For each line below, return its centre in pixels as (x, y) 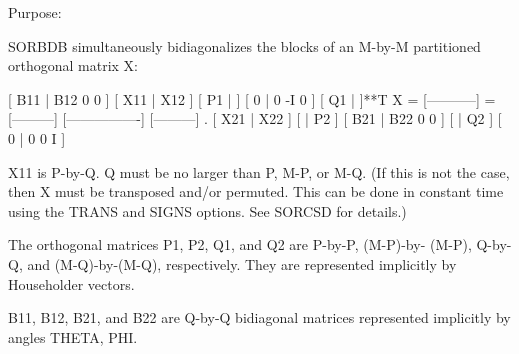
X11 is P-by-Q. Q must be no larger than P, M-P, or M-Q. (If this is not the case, (259, 171)
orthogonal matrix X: (73, 65)
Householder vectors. (71, 283)
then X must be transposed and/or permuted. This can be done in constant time (256, 191)
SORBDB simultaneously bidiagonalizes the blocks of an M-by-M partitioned (244, 45)
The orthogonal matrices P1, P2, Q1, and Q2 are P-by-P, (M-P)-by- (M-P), (240, 244)
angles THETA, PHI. (73, 336)
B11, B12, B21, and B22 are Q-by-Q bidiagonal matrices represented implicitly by (259, 317)
